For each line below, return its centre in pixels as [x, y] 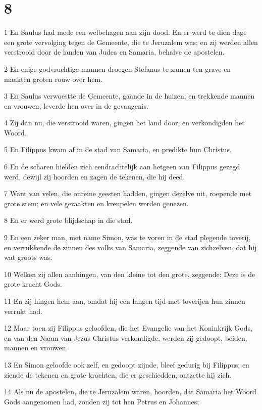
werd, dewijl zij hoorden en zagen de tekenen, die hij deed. [95, 176]
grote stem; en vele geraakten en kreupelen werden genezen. [96, 203]
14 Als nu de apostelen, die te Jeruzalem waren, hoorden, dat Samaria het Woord [130, 392]
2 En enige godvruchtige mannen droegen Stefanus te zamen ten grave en [118, 69]
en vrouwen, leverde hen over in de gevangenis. [76, 105]
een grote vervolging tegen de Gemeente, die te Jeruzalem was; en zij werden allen [131, 42]
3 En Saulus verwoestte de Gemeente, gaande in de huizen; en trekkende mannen [129, 96]
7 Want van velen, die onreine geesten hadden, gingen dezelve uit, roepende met [128, 193]
